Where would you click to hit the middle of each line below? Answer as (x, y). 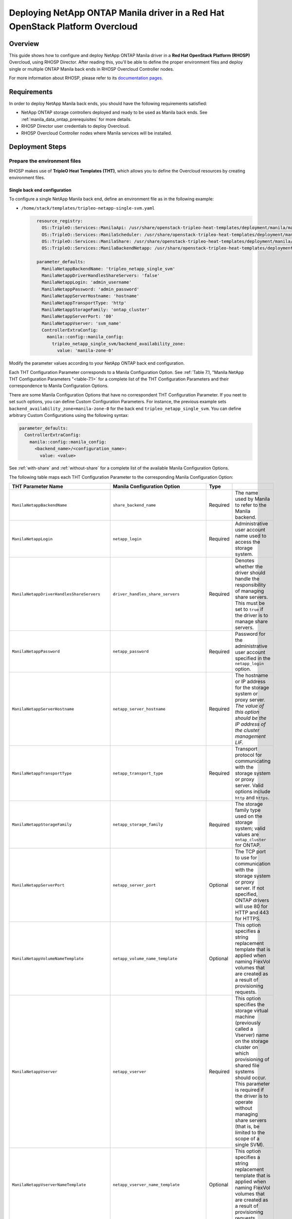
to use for (246, 858)
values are (247, 835)
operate (244, 1102)
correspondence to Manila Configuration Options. (59, 386)
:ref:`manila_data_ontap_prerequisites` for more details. (76, 119)
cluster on (246, 1047)
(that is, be (247, 1126)
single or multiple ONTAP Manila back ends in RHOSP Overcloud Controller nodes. (91, 69)
